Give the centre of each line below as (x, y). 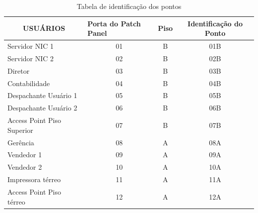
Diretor (19, 70)
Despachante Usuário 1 (42, 95)
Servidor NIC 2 (31, 58)
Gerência (21, 142)
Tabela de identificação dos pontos (129, 6)
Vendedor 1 (25, 155)
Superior (20, 130)
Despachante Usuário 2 (42, 108)
